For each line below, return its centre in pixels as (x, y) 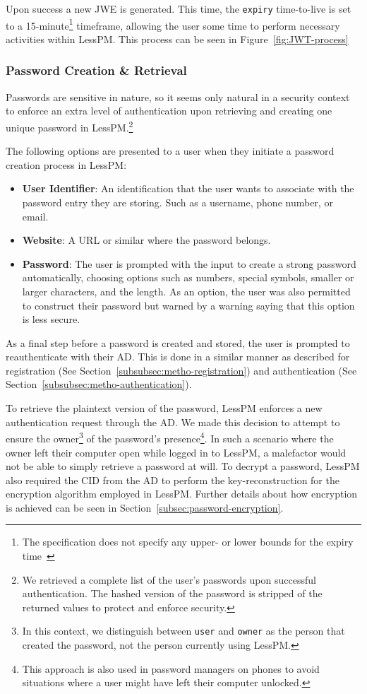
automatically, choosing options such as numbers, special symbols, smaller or (188, 277)
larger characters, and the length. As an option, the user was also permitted (186, 291)
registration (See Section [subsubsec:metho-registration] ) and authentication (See (181, 370)
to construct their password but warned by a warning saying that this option (188, 305)
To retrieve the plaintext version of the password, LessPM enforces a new (164, 408)
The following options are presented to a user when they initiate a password (170, 151)
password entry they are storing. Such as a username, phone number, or (178, 202)
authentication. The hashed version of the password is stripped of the (172, 593)
